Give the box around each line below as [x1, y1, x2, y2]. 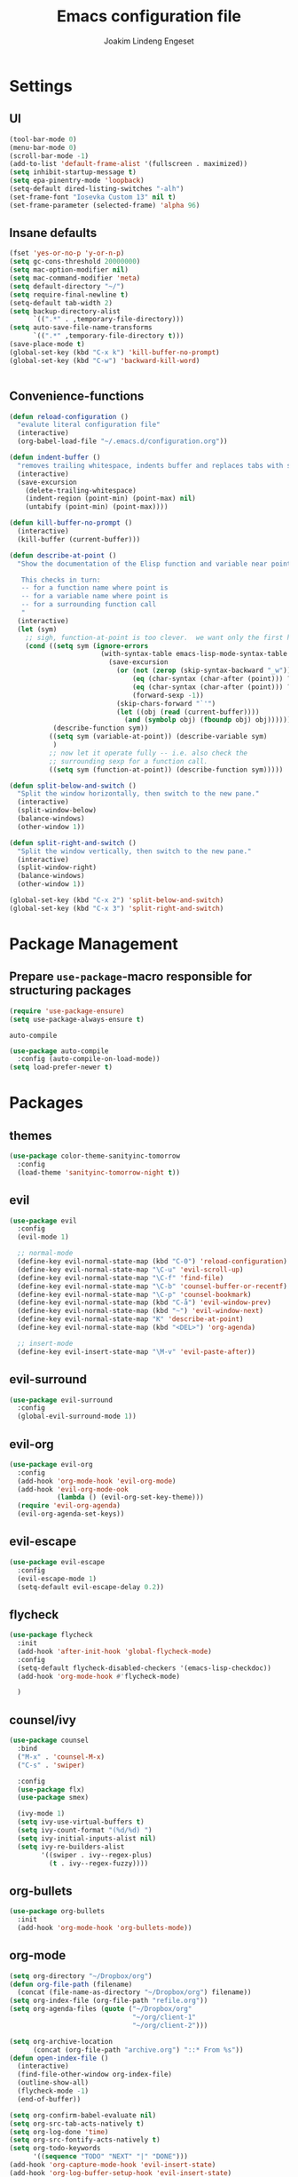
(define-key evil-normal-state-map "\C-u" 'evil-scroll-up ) [17, 1265, 244, 1274]
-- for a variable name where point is [20, 592, 169, 601]
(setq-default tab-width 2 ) [9, 298, 114, 307]
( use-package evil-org [9, 1460, 93, 1468]
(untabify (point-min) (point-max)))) [25, 503, 169, 511]
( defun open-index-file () [9, 2054, 109, 2062]
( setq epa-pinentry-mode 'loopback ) [9, 176, 145, 186]
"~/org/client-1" [131, 2013, 197, 2022]
